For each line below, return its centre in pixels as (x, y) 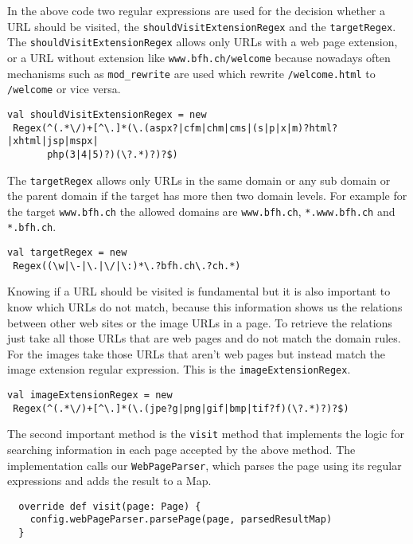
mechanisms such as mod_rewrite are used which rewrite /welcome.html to (191, 73)
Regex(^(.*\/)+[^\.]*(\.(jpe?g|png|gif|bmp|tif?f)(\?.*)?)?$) (181, 408)
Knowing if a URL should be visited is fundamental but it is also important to (199, 291)
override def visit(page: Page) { (110, 506)
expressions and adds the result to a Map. (109, 481)
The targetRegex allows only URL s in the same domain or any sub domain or (199, 180)
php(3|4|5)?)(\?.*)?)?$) (113, 154)
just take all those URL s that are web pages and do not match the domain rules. (204, 338)
